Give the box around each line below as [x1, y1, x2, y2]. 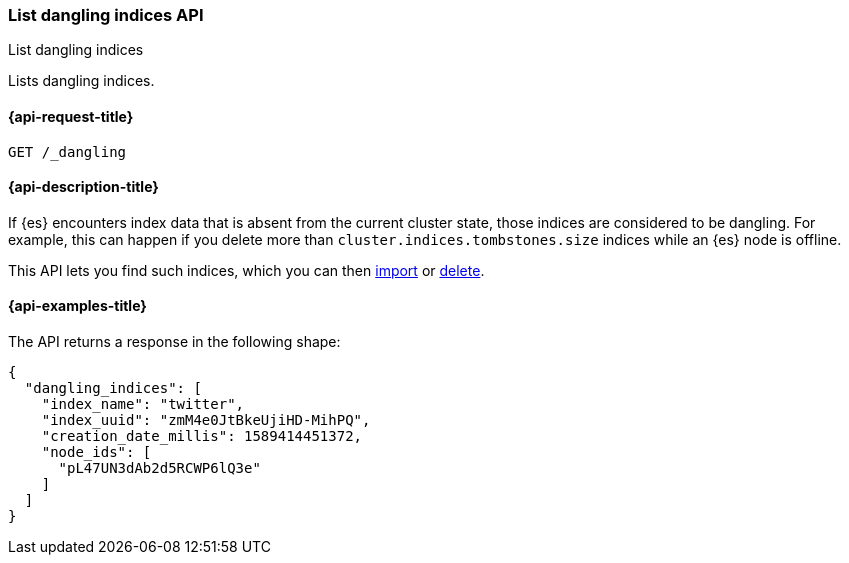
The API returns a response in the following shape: [8, 333, 341, 351]
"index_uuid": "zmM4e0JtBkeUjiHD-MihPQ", [41, 412, 371, 429]
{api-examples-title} [8, 297, 147, 315]
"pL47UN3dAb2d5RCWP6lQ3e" [58, 460, 261, 477]
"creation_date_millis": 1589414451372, [41, 428, 363, 445]
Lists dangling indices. [8, 72, 155, 90]
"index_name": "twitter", [41, 396, 245, 413]
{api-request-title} [8, 107, 134, 125]
